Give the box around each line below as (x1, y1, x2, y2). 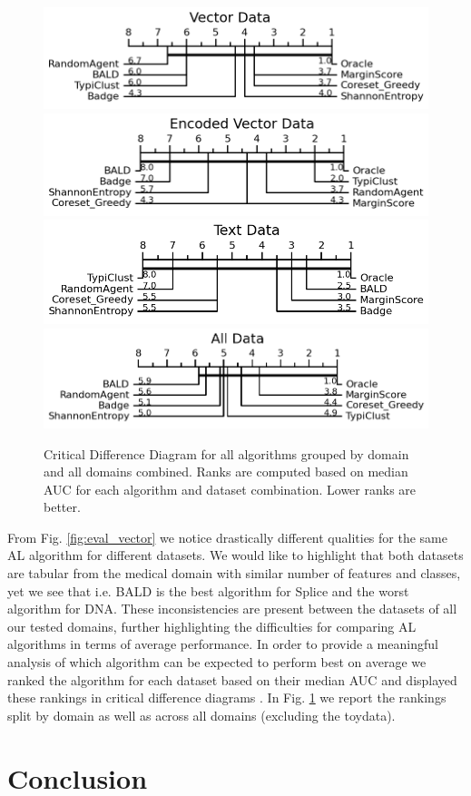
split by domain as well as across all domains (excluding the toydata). (7, 705, 396, 724)
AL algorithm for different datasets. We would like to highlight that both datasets (7, 545, 464, 565)
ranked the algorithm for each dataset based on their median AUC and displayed (7, 670, 457, 689)
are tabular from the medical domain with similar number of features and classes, (7, 564, 461, 583)
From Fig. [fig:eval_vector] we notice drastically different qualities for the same (7, 527, 447, 546)
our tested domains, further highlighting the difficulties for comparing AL (7, 616, 417, 635)
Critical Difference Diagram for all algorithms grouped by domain (44, 444, 409, 463)
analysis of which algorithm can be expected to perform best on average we (7, 653, 427, 672)
